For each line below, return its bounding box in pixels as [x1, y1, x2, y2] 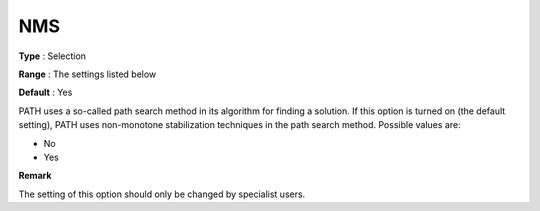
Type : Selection [18, 50, 87, 62]
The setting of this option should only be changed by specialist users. [18, 188, 306, 200]
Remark [18, 170, 52, 182]
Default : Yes [18, 86, 73, 99]
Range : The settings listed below [18, 68, 157, 80]
